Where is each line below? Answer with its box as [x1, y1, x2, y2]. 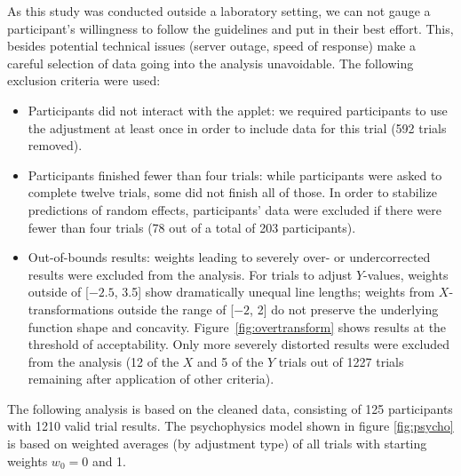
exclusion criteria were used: [7, 71, 161, 90]
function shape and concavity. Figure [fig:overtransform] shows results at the [28, 317, 447, 336]
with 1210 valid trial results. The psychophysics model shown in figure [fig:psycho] [7, 416, 454, 435]
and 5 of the [197, 352, 264, 370]
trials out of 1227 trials [278, 352, 404, 370]
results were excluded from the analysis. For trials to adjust [28, 265, 353, 283]
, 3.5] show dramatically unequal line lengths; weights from [114, 282, 435, 301]
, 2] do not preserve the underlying [250, 299, 439, 318]
